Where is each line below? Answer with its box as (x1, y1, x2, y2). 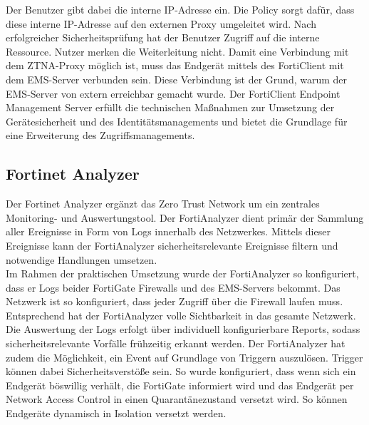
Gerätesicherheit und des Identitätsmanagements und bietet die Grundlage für (6, 113, 348, 128)
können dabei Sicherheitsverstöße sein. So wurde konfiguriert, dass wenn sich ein (6, 364, 356, 379)
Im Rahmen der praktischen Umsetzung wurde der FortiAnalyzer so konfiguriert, (6, 266, 359, 281)
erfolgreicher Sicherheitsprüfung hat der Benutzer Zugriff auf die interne (6, 30, 320, 45)
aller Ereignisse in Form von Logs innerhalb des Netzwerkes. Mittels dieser (6, 224, 331, 239)
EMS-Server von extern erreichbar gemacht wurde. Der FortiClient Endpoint (6, 86, 341, 101)
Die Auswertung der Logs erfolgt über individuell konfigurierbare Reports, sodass (6, 322, 360, 337)
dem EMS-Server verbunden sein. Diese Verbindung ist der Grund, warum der (6, 71, 348, 86)
